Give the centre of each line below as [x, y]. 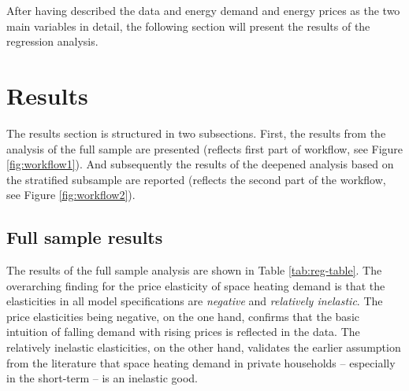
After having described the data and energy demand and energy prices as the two [203, 10]
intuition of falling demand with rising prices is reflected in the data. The [183, 332]
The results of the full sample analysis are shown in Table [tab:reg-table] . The [194, 270]
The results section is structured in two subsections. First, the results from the [196, 133]
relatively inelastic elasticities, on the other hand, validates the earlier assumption [204, 347]
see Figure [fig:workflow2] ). [71, 195]
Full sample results [85, 237]
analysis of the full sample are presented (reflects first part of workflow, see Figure [205, 148]
